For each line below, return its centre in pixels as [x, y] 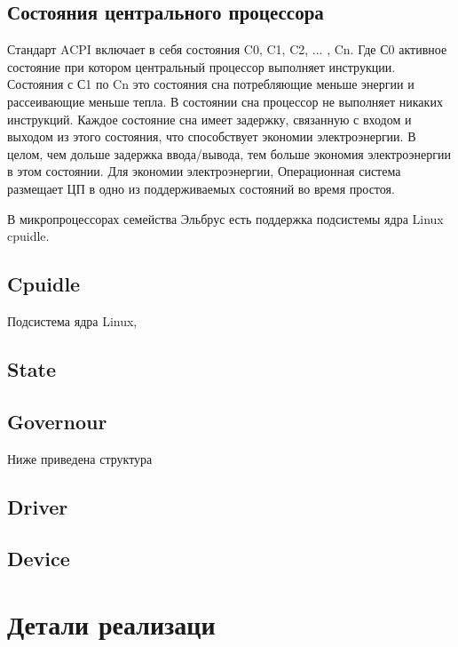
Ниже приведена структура [80, 458]
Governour [57, 421]
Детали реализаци [111, 623]
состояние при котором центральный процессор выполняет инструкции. [201, 66]
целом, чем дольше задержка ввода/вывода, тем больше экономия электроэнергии [229, 153]
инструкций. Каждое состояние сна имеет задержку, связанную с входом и [209, 119]
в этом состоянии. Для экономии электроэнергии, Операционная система [204, 171]
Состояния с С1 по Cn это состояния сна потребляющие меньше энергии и [211, 84]
